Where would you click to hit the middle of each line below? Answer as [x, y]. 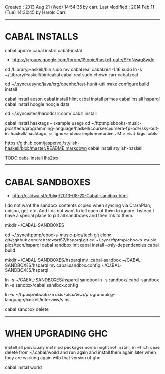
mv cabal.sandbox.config [75, 265]
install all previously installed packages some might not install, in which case [82, 347]
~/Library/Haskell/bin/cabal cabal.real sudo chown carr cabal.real [71, 74]
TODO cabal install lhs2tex [32, 158]
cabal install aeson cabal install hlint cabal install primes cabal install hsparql [82, 99]
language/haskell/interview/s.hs [37, 299]
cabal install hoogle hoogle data [37, 104]
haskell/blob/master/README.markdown [46, 148]
